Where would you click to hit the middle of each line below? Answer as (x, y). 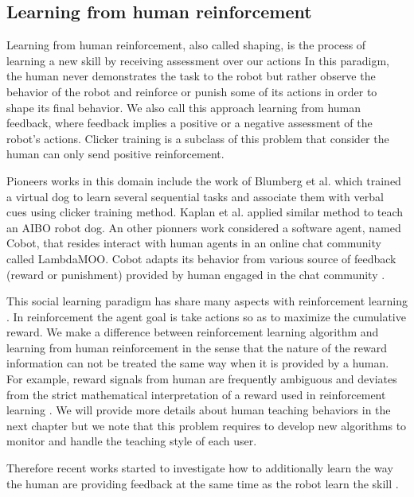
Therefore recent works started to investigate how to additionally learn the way (200, 468)
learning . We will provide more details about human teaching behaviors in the (199, 410)
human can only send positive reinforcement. (115, 154)
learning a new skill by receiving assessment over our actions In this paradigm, (198, 60)
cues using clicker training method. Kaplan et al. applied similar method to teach (205, 212)
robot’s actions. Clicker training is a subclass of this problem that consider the (198, 138)
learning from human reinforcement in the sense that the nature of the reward (197, 347)
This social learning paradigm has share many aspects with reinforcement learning (207, 301)
